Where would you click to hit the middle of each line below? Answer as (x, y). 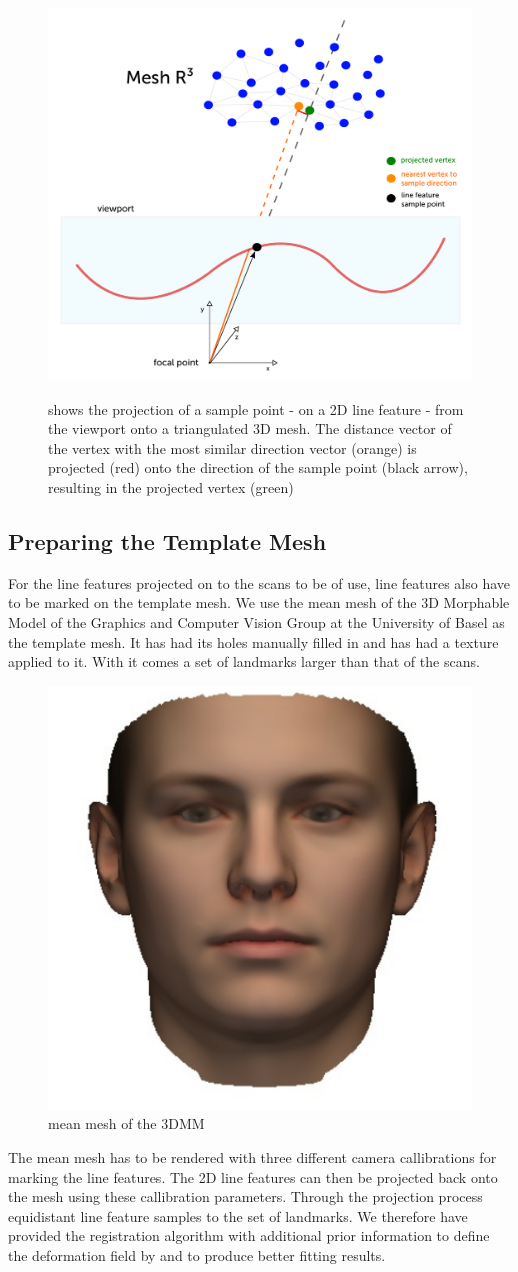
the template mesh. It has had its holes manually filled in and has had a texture (253, 641)
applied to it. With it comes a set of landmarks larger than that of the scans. (244, 661)
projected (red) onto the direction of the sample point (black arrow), (258, 467)
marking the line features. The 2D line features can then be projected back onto (253, 1176)
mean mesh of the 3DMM (126, 1123)
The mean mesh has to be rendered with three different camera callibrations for (252, 1156)
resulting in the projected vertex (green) (171, 487)
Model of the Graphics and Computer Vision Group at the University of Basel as (256, 622)
